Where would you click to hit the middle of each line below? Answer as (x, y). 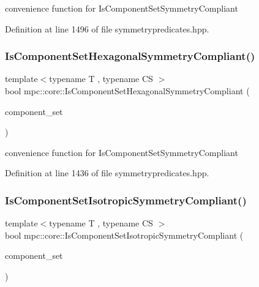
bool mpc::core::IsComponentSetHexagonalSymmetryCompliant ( (127, 91)
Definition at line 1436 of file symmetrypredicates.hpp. (107, 173)
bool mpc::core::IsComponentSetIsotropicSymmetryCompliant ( (124, 235)
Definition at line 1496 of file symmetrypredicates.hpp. (107, 28)
